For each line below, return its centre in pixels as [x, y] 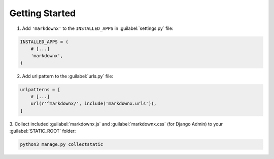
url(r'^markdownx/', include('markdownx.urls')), [94, 104]
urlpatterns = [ [40, 89]
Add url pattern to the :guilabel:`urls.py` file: [68, 76]
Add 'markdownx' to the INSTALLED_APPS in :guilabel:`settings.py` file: [98, 28]
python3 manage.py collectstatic [62, 145]
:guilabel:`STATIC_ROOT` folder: [43, 131]
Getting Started [43, 13]
